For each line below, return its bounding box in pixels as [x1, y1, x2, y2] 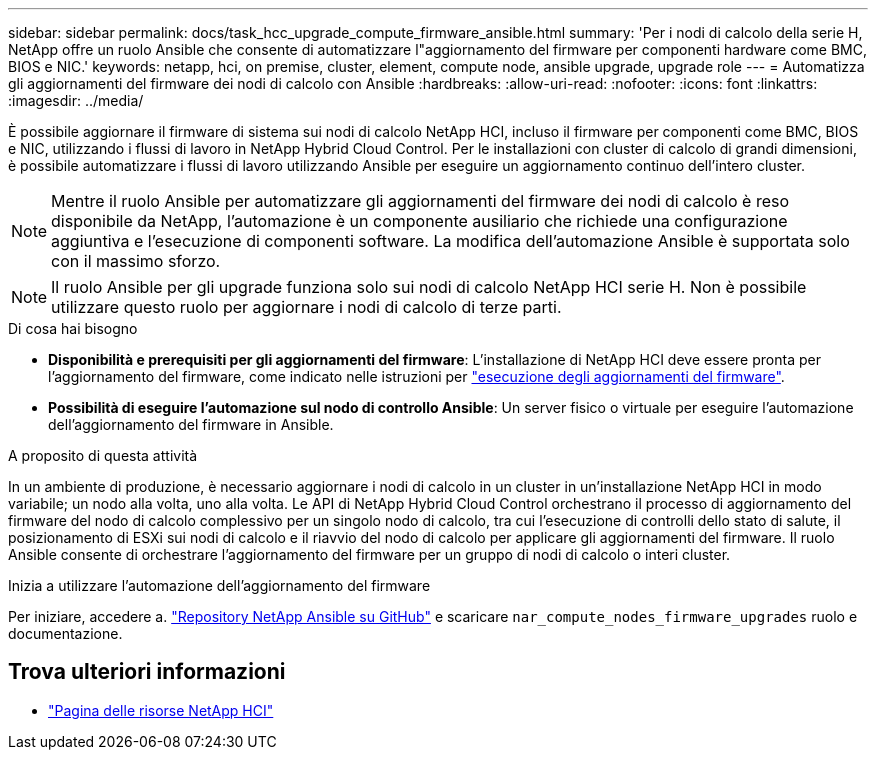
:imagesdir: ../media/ [8, 92, 144, 109]
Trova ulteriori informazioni [8, 659, 286, 685]
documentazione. [8, 625, 123, 642]
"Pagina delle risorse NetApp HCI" [48, 701, 274, 719]
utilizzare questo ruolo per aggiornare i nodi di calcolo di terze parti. [51, 297, 562, 317]
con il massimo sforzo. [51, 251, 221, 271]
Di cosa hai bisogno [8, 320, 138, 337]
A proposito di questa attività [8, 447, 198, 464]
